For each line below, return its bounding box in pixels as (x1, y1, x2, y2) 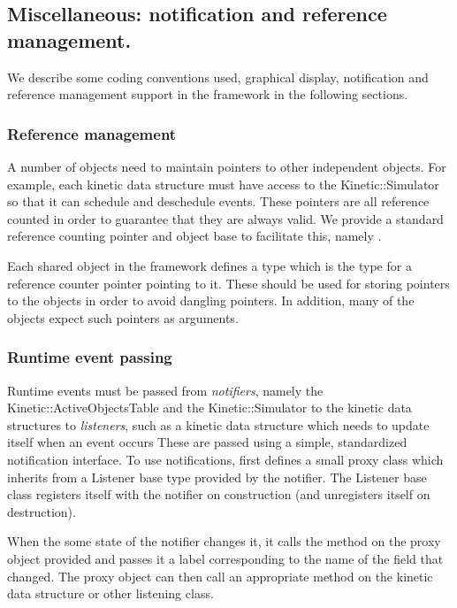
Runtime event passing (7, 346, 172, 368)
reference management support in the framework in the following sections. (7, 85, 408, 104)
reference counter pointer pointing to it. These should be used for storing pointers (7, 273, 450, 292)
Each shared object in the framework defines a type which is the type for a (7, 256, 412, 274)
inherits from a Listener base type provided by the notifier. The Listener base (7, 467, 427, 486)
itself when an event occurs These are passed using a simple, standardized (7, 433, 407, 451)
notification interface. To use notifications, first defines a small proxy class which (7, 450, 444, 468)
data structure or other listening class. (7, 584, 214, 603)
